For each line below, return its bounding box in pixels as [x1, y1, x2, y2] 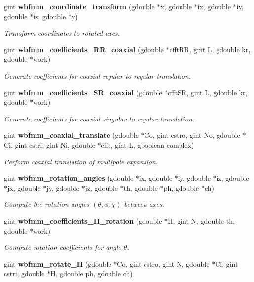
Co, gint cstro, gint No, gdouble [144, 130, 240, 140]
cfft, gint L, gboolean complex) [101, 139, 194, 150]
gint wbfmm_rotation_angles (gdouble [4, 173, 134, 183]
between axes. [124, 199, 164, 209]
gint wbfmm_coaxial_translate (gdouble [4, 130, 139, 140]
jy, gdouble [46, 182, 79, 193]
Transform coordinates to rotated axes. [4, 28, 120, 38]
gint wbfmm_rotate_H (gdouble [4, 258, 111, 269]
